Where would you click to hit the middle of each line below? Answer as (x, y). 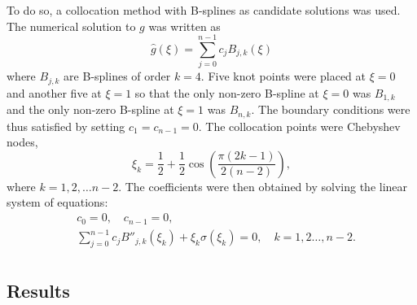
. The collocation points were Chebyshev (299, 126)
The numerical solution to (71, 26)
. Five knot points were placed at (283, 76)
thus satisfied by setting (66, 126)
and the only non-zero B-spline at (90, 109)
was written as (184, 26)
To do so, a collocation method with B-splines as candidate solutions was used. (204, 10)
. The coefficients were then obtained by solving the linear (263, 186)
